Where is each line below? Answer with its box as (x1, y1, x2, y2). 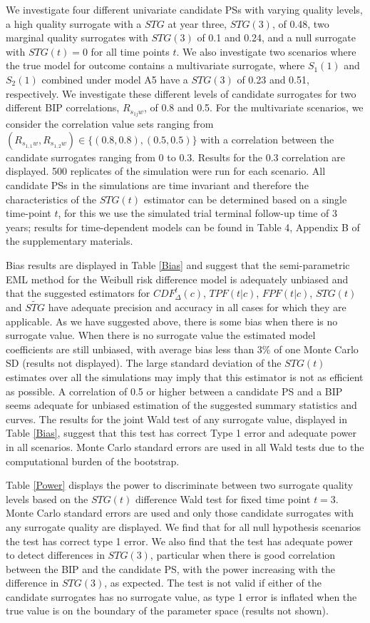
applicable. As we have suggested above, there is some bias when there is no (6, 313, 338, 328)
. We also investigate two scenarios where (176, 44, 356, 59)
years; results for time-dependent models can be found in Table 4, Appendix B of (6, 219, 360, 234)
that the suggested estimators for (6, 285, 150, 300)
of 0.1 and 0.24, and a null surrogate (197, 30, 356, 45)
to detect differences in (6, 547, 105, 562)
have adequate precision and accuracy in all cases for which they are (48, 300, 346, 314)
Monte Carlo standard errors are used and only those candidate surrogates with (6, 505, 354, 520)
